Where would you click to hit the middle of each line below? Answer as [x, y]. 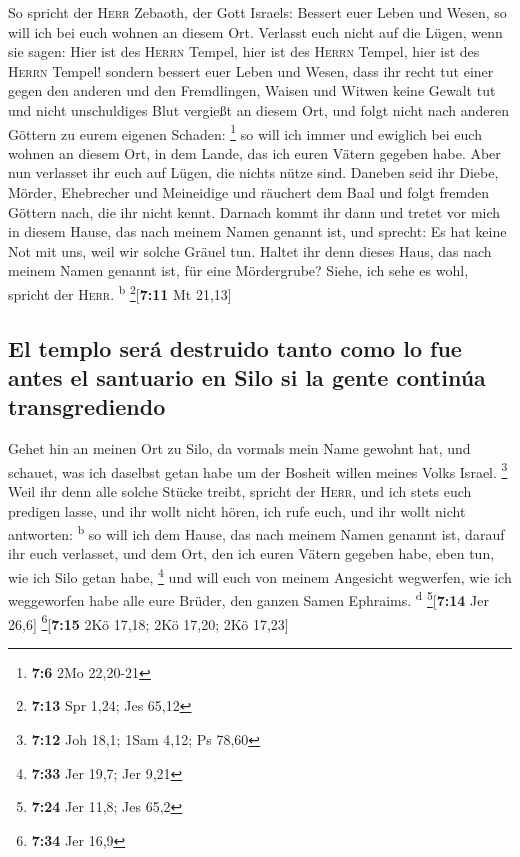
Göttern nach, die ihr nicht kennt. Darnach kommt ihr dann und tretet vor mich [254, 211]
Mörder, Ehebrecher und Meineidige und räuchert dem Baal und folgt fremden [248, 192]
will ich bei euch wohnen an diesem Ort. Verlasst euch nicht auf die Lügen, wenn [255, 31]
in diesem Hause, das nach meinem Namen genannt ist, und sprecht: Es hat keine [257, 231]
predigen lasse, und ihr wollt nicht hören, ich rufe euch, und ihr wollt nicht [237, 510]
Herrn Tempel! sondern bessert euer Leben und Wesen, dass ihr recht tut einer [251, 70]
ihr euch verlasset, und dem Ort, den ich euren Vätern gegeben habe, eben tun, [251, 553]
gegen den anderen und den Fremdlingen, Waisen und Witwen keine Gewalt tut [252, 90]
